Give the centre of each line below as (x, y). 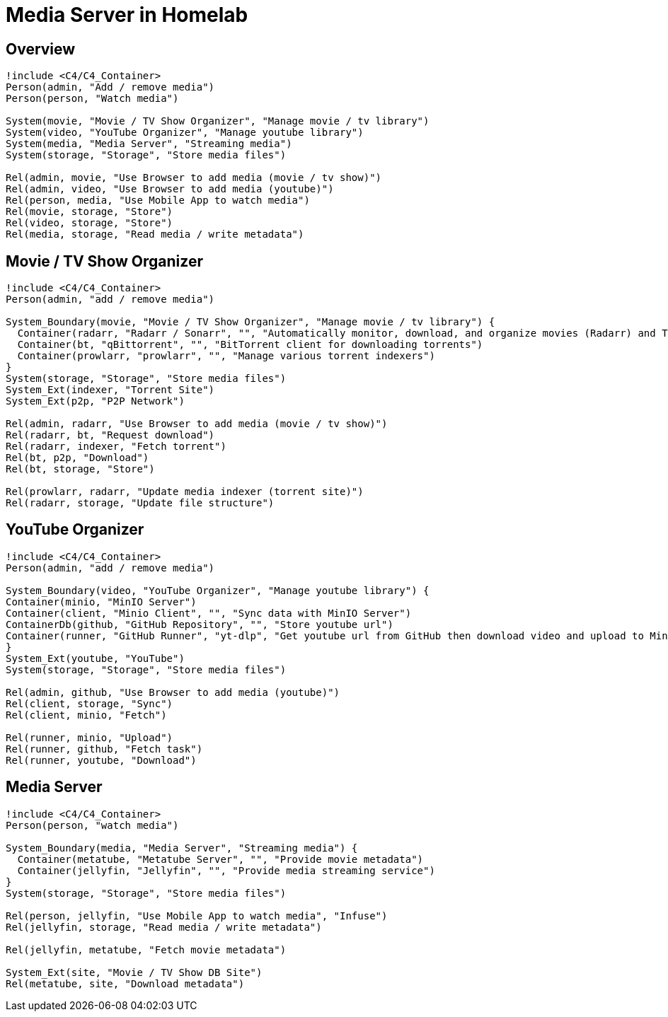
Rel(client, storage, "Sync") (90, 703)
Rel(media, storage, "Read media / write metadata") (155, 234)
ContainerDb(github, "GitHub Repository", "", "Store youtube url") (200, 624)
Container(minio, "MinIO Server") (101, 602)
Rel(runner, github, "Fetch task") (104, 749)
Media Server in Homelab (127, 15)
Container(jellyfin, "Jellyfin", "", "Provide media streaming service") (226, 870)
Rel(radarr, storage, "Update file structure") (140, 503)
